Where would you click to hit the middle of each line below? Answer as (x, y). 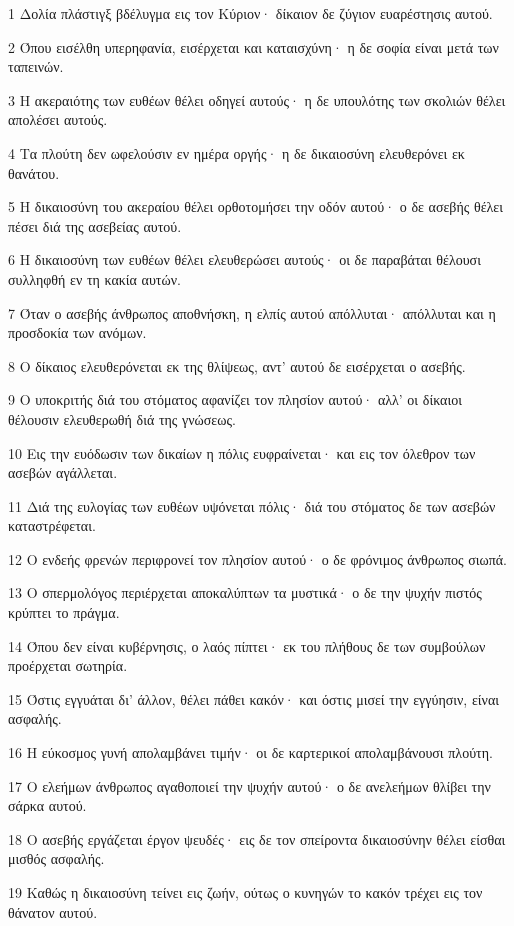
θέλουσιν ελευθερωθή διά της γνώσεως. (122, 418)
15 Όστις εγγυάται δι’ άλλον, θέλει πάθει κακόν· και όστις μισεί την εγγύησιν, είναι (254, 698)
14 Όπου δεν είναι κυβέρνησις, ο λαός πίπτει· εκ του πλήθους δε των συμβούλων (247, 645)
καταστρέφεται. (52, 525)
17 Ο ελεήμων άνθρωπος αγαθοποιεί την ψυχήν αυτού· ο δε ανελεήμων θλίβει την (249, 785)
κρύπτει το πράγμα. (64, 612)
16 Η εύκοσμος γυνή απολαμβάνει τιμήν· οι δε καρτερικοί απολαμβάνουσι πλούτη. (250, 752)
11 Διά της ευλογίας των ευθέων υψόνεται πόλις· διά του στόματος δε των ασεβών (252, 505)
